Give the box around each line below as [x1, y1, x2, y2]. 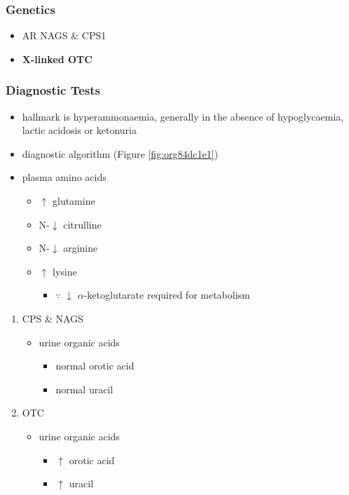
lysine [52, 264, 77, 278]
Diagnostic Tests [6, 81, 100, 99]
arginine [63, 240, 98, 255]
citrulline [63, 217, 102, 231]
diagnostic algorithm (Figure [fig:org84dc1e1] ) [22, 146, 219, 161]
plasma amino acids [22, 170, 107, 184]
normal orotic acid [55, 358, 135, 373]
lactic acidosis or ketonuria [22, 123, 137, 137]
